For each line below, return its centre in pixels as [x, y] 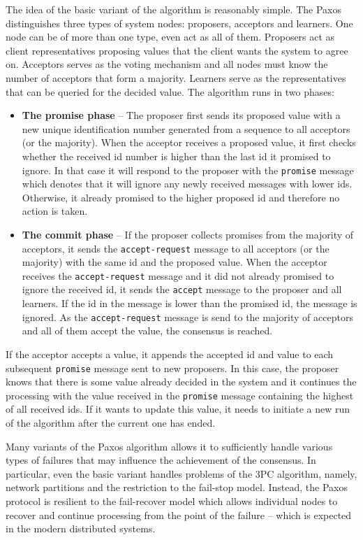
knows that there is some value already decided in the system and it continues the [181, 382]
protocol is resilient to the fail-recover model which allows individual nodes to [172, 501]
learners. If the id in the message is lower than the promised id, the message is [190, 303]
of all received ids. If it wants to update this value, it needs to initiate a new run [178, 409]
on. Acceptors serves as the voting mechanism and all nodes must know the [167, 64]
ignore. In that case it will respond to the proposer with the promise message [188, 170]
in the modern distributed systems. [81, 528]
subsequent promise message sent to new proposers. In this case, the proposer [172, 368]
